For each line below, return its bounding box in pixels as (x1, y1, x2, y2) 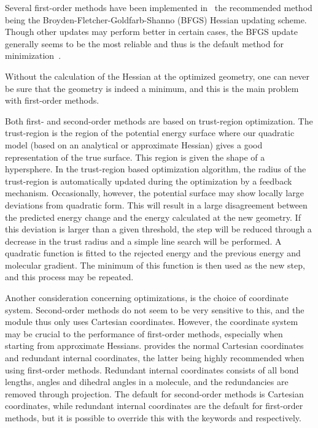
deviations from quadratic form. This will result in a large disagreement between (5, 198, 308, 211)
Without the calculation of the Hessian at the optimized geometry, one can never (5, 69, 310, 82)
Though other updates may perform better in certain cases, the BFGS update (5, 25, 298, 38)
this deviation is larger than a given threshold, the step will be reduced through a (5, 223, 312, 235)
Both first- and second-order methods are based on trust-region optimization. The (5, 114, 313, 127)
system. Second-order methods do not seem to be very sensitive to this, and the (5, 303, 304, 316)
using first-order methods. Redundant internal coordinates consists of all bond (5, 363, 299, 376)
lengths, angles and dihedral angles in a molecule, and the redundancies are (5, 375, 289, 388)
